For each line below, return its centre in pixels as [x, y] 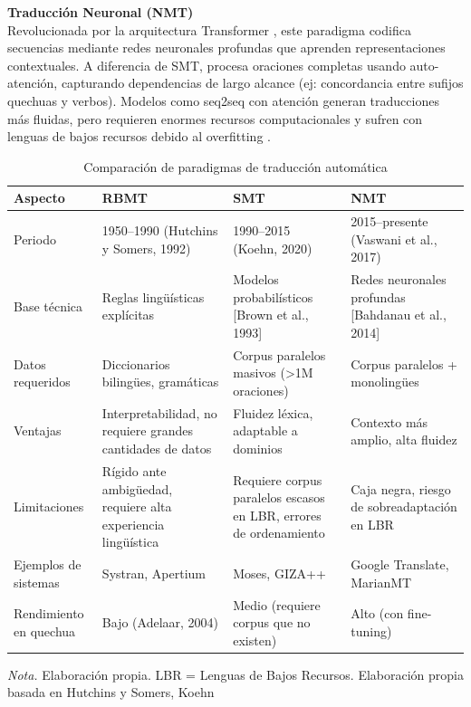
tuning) [371, 631]
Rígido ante [134, 470]
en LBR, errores [277, 515]
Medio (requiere [277, 604]
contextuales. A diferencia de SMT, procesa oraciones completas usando [207, 65]
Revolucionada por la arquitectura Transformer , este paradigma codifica [209, 29]
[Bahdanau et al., [399, 315]
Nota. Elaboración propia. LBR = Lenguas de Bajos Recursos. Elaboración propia [235, 674]
